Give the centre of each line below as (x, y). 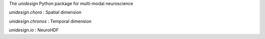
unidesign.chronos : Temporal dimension (50, 21)
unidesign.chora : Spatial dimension (45, 13)
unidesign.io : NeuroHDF (34, 30)
